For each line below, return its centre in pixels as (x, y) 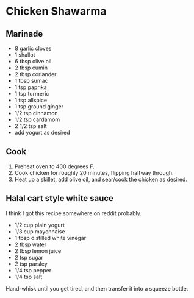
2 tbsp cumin (31, 68)
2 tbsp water (31, 244)
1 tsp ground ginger (39, 107)
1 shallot (25, 55)
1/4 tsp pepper (33, 270)
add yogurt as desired (42, 133)
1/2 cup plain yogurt (40, 225)
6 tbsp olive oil (33, 61)
